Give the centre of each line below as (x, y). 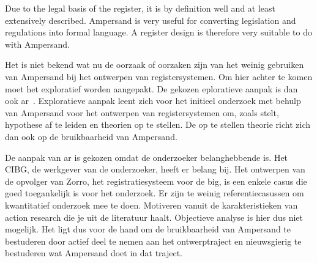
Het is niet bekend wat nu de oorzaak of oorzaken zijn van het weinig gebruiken (155, 65)
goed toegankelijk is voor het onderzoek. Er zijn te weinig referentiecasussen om (155, 193)
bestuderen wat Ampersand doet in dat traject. (94, 253)
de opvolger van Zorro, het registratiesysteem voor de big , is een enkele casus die (156, 181)
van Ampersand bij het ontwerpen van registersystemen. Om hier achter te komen (159, 76)
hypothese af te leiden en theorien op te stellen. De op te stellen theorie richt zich (158, 124)
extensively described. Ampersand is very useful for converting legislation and (151, 20)
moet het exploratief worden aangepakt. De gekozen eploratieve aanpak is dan (151, 88)
